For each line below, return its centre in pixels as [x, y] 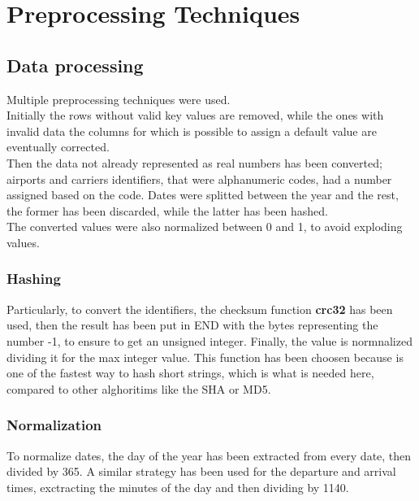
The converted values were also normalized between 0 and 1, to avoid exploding [205, 227]
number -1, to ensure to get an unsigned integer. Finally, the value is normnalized [209, 340]
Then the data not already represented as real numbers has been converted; [194, 162]
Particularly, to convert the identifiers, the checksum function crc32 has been [200, 309]
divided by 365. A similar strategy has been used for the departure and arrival [201, 471]
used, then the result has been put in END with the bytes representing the [192, 325]
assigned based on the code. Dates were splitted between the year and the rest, [203, 195]
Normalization [54, 425]
